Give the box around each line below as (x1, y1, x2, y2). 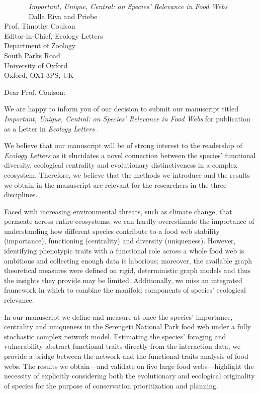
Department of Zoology (4, 40, 76, 51)
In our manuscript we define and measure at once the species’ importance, (4, 311, 233, 322)
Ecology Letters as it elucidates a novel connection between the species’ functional (4, 150, 256, 160)
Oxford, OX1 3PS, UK (4, 70, 74, 80)
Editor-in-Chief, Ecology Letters (4, 30, 103, 41)
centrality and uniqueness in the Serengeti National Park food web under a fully (4, 321, 251, 332)
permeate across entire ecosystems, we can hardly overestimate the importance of (4, 216, 254, 226)
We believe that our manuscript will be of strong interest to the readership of (4, 140, 242, 151)
